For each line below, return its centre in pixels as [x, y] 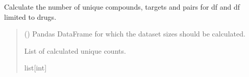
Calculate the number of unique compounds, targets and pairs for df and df [122, 7]
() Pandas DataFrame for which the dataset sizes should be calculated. [135, 34]
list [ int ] [35, 68]
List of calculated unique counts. [75, 50]
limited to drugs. [30, 16]
